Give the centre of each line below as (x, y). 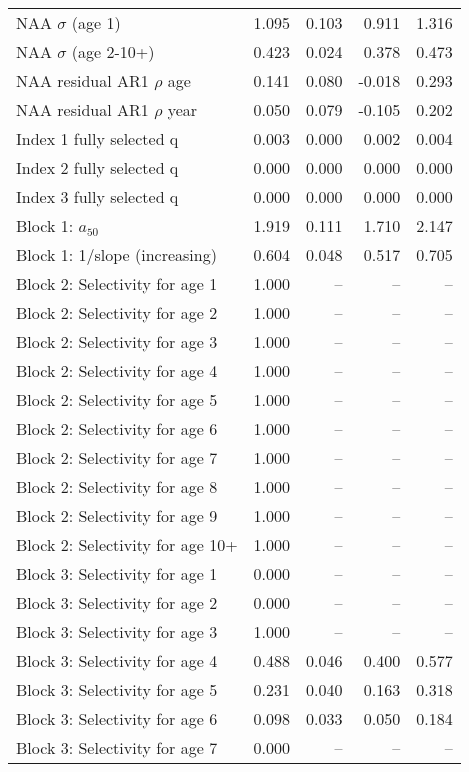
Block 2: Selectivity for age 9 (117, 515)
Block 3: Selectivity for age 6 (117, 718)
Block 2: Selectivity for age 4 (117, 370)
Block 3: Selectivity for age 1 (117, 573)
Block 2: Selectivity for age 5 (117, 399)
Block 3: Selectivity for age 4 (117, 660)
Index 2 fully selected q (97, 167)
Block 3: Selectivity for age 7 (117, 747)
